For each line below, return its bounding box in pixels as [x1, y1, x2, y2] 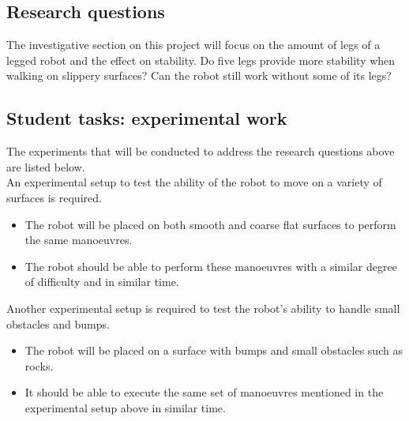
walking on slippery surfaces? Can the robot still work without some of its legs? [6, 67, 392, 84]
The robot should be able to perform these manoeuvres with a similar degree [24, 257, 397, 274]
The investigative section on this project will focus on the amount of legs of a [6, 36, 381, 53]
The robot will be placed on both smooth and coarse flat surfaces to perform [24, 216, 396, 232]
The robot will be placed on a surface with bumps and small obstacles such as [24, 342, 403, 359]
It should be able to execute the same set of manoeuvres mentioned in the [24, 384, 384, 400]
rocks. [24, 357, 54, 374]
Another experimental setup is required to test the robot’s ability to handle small [6, 299, 400, 316]
